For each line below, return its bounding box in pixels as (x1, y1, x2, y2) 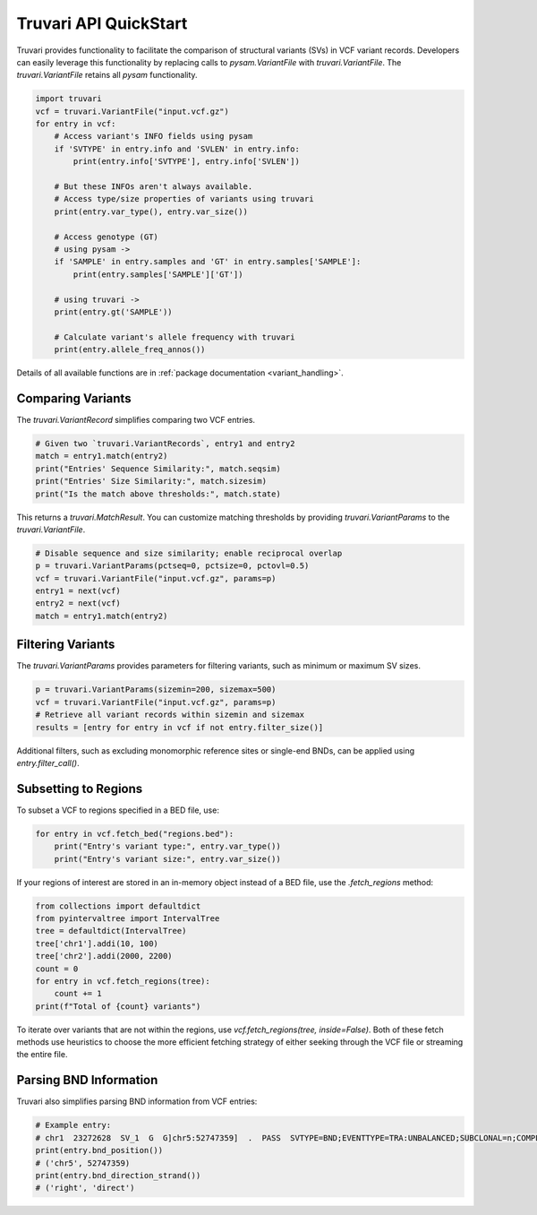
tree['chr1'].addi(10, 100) (35, 938, 158, 949)
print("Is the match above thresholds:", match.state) (35, 488, 281, 499)
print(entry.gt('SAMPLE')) (54, 306, 174, 317)
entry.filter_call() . (16, 757, 80, 768)
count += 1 (54, 988, 102, 999)
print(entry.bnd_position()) (35, 1145, 164, 1156)
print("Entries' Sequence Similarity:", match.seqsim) (35, 463, 281, 474)
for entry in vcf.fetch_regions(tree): (35, 976, 210, 986)
